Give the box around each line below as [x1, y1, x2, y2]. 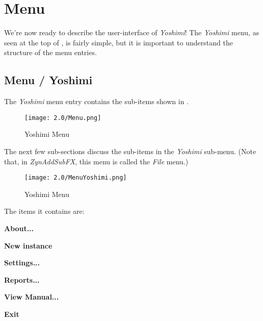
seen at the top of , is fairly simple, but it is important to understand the [4, 37, 233, 47]
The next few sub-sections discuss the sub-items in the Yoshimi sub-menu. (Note [4, 145, 256, 156]
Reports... [4, 274, 40, 285]
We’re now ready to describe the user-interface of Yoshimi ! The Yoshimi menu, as [4, 27, 259, 38]
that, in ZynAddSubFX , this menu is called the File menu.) [4, 156, 189, 166]
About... [4, 223, 34, 233]
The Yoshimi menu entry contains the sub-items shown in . [4, 96, 189, 107]
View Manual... [4, 291, 59, 302]
